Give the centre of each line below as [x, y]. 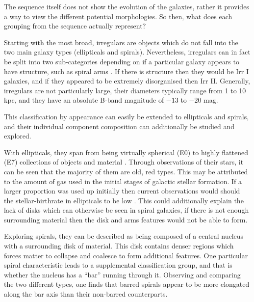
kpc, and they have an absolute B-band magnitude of [84, 100]
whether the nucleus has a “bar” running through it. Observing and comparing [122, 274]
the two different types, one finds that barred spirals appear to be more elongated [127, 284]
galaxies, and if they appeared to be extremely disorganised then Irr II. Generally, [127, 81]
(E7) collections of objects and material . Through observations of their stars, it [124, 162]
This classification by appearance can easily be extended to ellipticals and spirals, [127, 116]
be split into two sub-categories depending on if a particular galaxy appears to [122, 61]
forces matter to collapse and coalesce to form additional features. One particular [126, 255]
